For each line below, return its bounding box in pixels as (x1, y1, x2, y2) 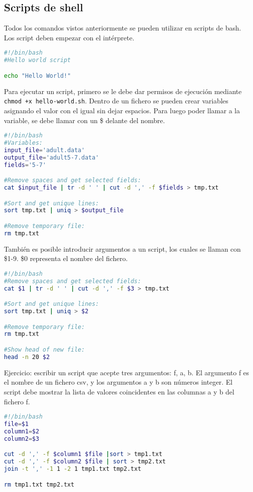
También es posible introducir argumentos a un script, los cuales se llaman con (4, 243, 241, 254)
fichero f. (4, 396, 30, 406)
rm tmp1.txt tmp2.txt (4, 481, 75, 488)
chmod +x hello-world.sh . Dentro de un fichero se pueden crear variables (4, 96, 228, 106)
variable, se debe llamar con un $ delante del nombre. (4, 115, 165, 125)
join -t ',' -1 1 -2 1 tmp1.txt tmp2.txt (4, 465, 141, 473)
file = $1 (4, 420, 29, 427)
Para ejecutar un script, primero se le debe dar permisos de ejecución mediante (4, 86, 242, 96)
